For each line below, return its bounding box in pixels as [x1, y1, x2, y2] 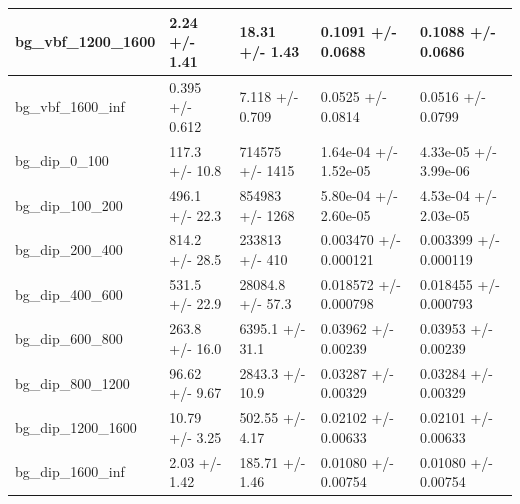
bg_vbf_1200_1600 [15, 31, 156, 52]
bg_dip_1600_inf [15, 461, 125, 482]
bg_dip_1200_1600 [15, 416, 137, 437]
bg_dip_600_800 [15, 328, 123, 349]
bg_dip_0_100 [15, 150, 109, 171]
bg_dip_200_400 [15, 239, 123, 260]
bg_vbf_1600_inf [15, 96, 125, 117]
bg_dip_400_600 [15, 283, 123, 304]
